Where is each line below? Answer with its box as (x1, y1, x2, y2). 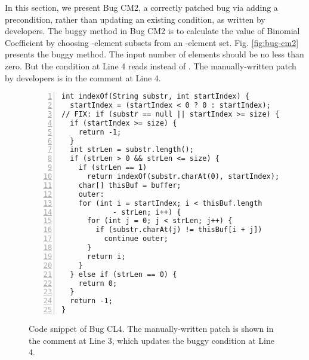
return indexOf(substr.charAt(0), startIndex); (86, 172, 280, 181)
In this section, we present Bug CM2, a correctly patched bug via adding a (5, 1, 278, 13)
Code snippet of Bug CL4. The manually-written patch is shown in (29, 322, 274, 335)
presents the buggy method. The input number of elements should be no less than (5, 48, 304, 60)
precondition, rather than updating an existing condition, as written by (5, 13, 265, 25)
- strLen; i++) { (112, 208, 181, 216)
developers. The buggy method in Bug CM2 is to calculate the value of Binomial (5, 25, 300, 37)
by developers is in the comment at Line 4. (5, 71, 161, 84)
